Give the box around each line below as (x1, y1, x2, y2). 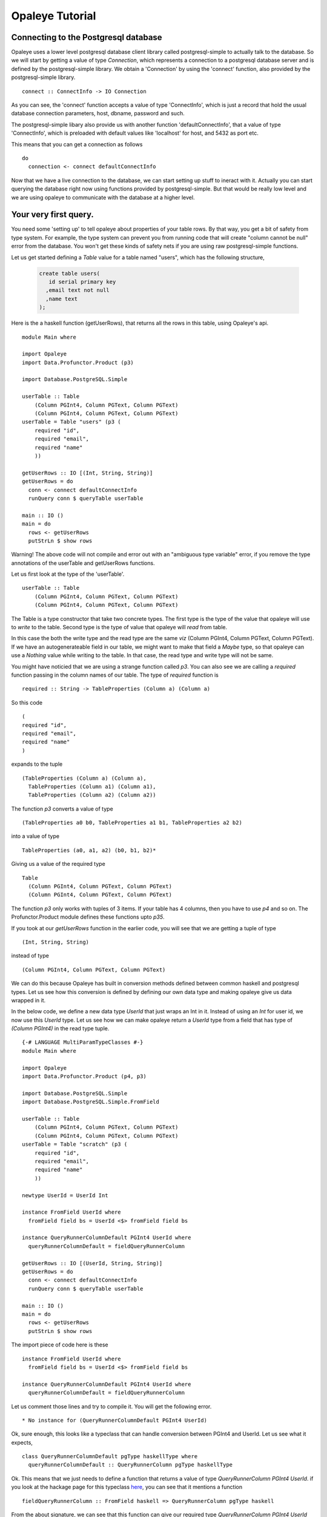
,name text (45, 295, 78, 302)
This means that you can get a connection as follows (11, 140, 143, 148)
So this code (11, 698, 43, 706)
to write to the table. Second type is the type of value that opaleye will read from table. (11, 624, 228, 631)
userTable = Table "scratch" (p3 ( (22, 1141, 128, 1148)
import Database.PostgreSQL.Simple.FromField (22, 1098, 160, 1106)
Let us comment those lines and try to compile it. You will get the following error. (11, 1402, 212, 1410)
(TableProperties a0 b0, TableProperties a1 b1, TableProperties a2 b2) (22, 819, 242, 826)
